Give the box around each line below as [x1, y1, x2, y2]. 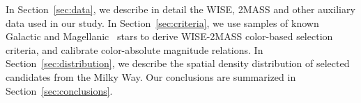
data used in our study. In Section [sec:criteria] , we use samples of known [6, 15, 319, 30]
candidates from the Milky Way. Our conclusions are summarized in [6, 69, 296, 84]
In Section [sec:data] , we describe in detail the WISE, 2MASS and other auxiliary [6, 2, 355, 16]
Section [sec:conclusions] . [6, 83, 113, 97]
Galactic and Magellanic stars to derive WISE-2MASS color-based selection [6, 29, 333, 44]
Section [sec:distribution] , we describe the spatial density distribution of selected [6, 56, 350, 71]
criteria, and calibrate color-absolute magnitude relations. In [6, 42, 263, 57]
